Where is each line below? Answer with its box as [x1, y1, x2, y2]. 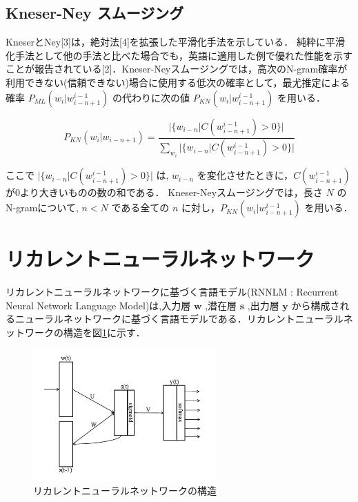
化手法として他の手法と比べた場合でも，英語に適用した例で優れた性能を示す [6, 48, 353, 62]
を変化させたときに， [197, 168, 294, 182]
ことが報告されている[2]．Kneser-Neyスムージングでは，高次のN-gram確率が [6, 61, 348, 76]
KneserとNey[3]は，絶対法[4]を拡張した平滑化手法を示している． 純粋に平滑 [6, 35, 346, 49]
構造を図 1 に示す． [63, 325, 146, 339]
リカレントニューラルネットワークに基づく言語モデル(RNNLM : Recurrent [6, 284, 339, 299]
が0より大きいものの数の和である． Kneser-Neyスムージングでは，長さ [6, 185, 323, 200]
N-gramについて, [6, 200, 79, 215]
